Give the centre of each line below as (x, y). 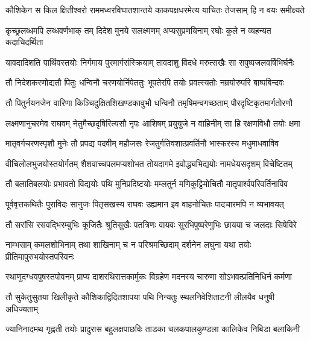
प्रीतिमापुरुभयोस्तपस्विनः (40, 256)
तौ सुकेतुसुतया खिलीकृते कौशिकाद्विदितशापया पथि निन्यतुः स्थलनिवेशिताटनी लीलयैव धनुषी (140, 296)
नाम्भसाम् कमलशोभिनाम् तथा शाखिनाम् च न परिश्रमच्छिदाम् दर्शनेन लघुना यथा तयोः (128, 244)
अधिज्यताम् (22, 308)
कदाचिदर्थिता (24, 42)
